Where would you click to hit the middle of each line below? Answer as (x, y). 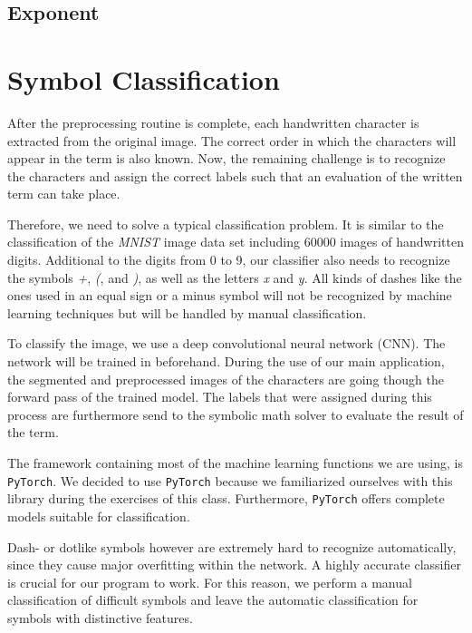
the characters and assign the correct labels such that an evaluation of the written (235, 175)
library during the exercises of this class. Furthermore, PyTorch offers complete (226, 498)
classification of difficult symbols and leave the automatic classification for (213, 600)
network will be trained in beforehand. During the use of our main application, (226, 361)
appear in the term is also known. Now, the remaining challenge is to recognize (226, 158)
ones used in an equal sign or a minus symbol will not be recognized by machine (230, 295)
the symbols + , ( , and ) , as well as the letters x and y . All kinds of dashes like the (235, 277)
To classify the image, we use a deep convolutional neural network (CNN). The (226, 343)
